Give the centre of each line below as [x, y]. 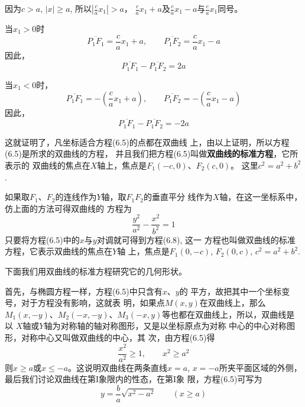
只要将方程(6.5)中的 [42, 239]
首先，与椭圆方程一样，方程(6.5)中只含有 [84, 291]
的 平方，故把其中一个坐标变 [235, 291]
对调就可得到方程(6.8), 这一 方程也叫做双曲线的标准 [196, 239]
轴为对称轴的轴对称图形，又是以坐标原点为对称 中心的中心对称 [166, 326]
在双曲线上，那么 [233, 303]
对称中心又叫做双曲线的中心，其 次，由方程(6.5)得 [118, 337]
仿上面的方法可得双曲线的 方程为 [68, 208]
